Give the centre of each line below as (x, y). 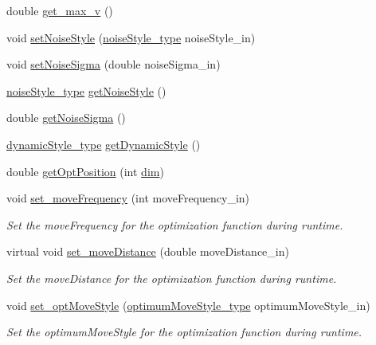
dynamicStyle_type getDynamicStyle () (104, 144)
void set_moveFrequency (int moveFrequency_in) (128, 198)
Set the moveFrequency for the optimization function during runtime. (175, 224)
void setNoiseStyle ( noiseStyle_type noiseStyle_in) (131, 37)
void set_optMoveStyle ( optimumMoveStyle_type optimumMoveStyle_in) (188, 305)
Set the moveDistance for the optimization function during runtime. (172, 278)
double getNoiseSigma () (66, 118)
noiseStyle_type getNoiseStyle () (86, 90)
